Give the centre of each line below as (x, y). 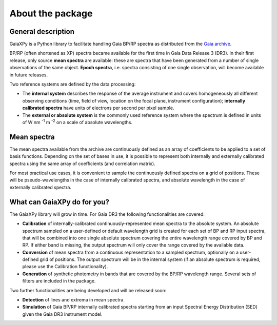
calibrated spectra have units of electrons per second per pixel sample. (98, 108)
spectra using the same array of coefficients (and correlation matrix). (83, 164)
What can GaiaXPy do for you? (60, 202)
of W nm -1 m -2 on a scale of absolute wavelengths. (77, 122)
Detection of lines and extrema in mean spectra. (74, 300)
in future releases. (29, 75)
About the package (51, 13)
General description (42, 32)
